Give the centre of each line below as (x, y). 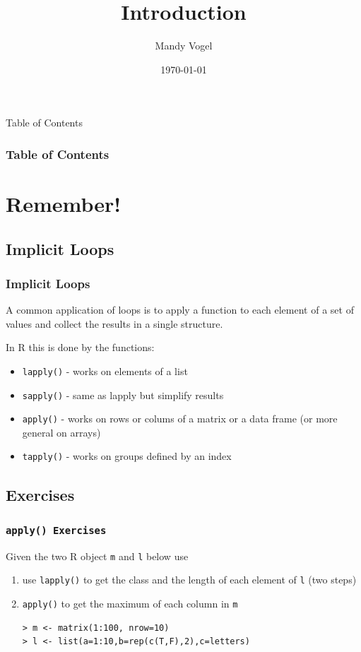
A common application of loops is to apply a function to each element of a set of (180, 310)
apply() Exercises (56, 530)
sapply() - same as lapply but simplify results (123, 395)
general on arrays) (61, 432)
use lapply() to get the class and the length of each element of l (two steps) (189, 580)
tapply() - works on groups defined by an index (127, 456)
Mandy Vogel (184, 46)
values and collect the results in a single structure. (114, 323)
